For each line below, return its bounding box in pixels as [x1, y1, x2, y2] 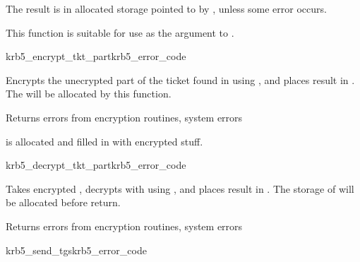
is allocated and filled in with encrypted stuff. [6, 133, 203, 148]
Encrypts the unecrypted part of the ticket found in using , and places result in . [6, 72, 355, 87]
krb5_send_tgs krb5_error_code [6, 242, 147, 257]
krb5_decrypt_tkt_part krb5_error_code [6, 157, 186, 172]
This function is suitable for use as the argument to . [6, 25, 234, 40]
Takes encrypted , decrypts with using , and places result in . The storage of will [6, 181, 354, 196]
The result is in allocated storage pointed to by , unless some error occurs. [6, 1, 327, 16]
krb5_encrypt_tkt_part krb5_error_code [6, 49, 186, 64]
